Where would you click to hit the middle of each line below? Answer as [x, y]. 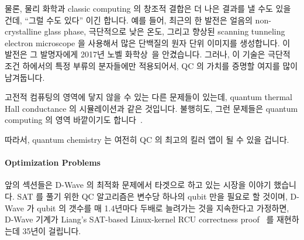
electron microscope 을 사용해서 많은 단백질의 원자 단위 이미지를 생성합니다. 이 [148, 42]
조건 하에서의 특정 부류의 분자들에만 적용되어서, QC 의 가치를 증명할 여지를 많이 [151, 65]
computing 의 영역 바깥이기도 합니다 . [74, 120]
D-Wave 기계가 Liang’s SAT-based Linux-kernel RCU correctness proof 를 [139, 219]
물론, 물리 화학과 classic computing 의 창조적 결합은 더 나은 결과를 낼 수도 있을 [148, 8]
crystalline [23, 31]
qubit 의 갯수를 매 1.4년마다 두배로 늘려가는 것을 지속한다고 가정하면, [163, 208]
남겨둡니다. [25, 77]
